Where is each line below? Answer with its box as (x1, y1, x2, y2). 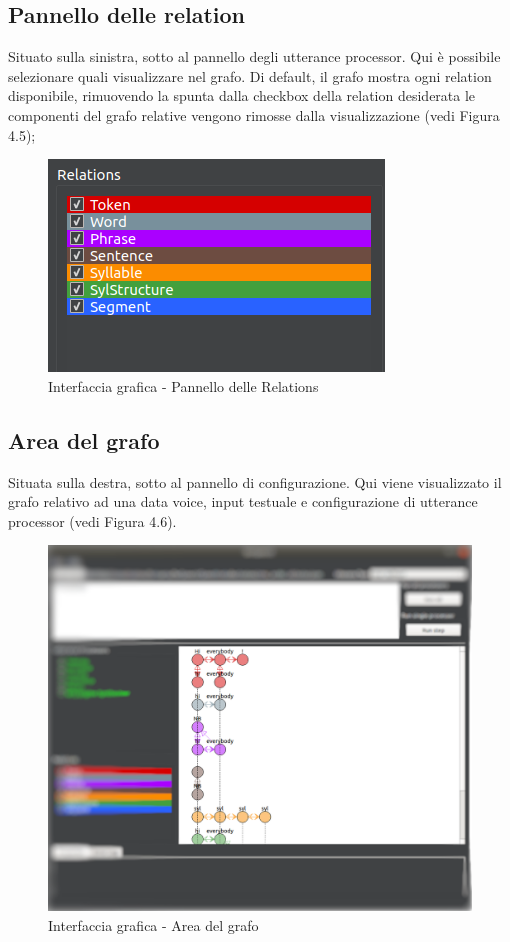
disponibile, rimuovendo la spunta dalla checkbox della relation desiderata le (8, 85, 476, 106)
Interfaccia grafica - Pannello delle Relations (48, 375, 319, 396)
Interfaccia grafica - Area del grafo (48, 914, 259, 935)
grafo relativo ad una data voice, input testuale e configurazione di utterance (8, 491, 478, 512)
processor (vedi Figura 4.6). (8, 510, 177, 531)
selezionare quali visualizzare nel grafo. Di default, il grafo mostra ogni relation (8, 65, 492, 86)
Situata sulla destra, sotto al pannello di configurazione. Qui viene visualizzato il (8, 471, 502, 492)
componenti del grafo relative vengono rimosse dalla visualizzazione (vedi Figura (8, 104, 500, 125)
